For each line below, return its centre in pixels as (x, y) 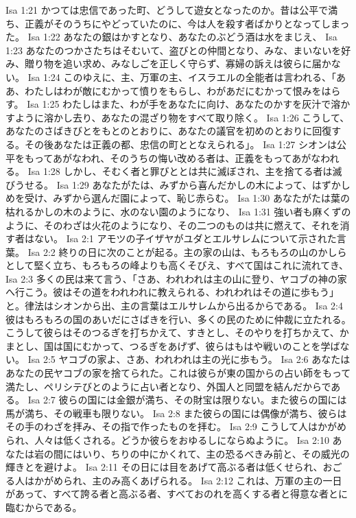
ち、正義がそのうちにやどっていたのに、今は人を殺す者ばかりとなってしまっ (178, 23)
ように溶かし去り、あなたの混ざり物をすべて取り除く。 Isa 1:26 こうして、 (182, 117)
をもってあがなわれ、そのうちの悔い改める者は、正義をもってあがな (168, 157)
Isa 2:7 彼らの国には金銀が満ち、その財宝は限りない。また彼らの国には (187, 400)
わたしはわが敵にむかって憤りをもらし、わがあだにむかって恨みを (173, 90)
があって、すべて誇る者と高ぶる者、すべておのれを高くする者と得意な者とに (177, 494)
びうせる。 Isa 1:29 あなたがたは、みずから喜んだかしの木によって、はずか (173, 184)
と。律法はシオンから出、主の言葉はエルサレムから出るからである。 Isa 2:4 (174, 306)
